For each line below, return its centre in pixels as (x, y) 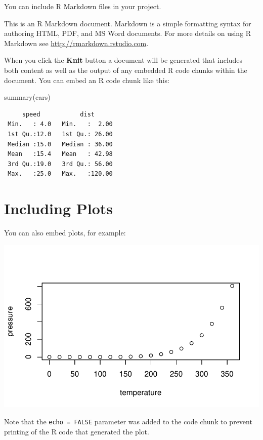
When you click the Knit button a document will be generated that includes (123, 60)
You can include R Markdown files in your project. (83, 6)
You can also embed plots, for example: (65, 233)
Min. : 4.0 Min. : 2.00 (60, 124)
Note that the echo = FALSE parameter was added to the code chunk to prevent (128, 421)
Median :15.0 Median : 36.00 (60, 144)
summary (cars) (27, 97)
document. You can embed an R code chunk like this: (87, 80)
